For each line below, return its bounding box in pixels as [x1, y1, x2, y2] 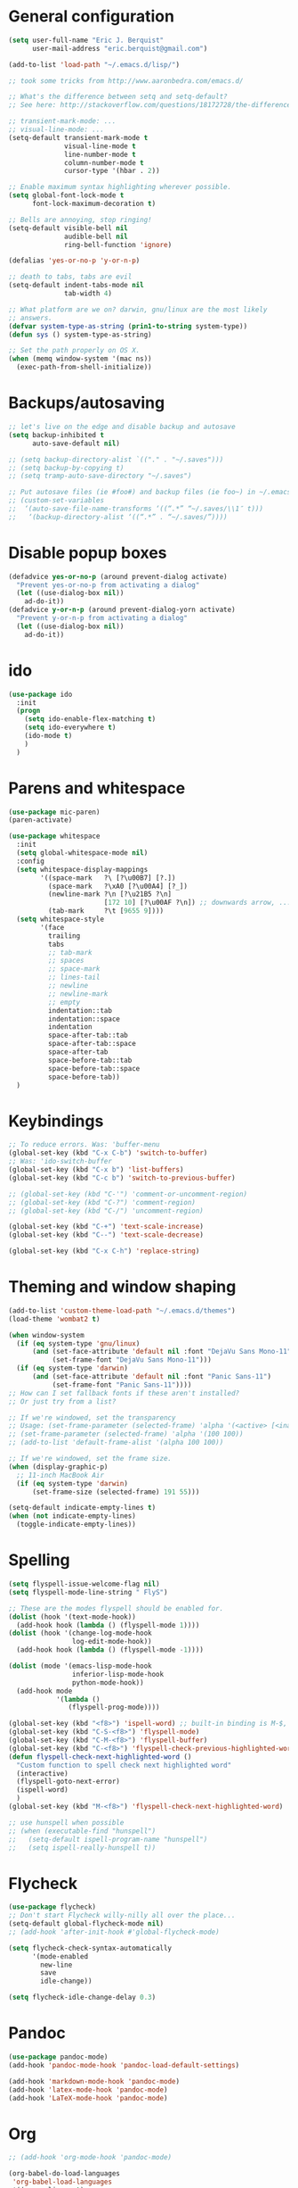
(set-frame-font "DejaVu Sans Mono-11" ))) [52, 1355, 213, 1364]
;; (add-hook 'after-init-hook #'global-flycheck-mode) [8, 1927, 220, 1936]
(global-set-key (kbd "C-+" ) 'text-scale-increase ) [8, 1222, 204, 1231]
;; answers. [8, 313, 52, 322]
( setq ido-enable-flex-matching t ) [24, 715, 157, 724]
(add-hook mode [16, 1687, 73, 1695]
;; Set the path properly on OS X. [8, 346, 141, 355]
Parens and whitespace [8, 778, 186, 798]
